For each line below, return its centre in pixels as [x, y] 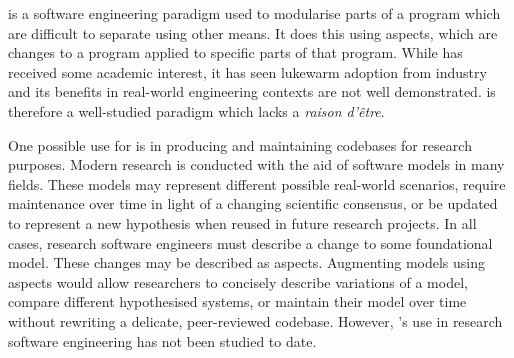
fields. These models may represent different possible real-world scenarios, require [257, 183]
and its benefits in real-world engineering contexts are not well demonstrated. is [252, 91]
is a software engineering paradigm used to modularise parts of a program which [254, 13]
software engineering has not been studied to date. [162, 340]
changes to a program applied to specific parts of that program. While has [235, 52]
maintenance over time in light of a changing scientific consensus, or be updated [253, 203]
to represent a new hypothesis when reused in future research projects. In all [242, 222]
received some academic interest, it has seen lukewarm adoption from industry [247, 71]
